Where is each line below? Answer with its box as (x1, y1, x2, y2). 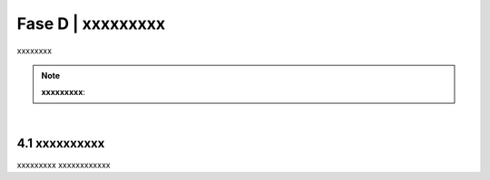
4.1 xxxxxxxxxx (16, 136, 105, 151)
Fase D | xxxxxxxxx (16, 14, 166, 33)
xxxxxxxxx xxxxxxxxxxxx (16, 159, 111, 170)
